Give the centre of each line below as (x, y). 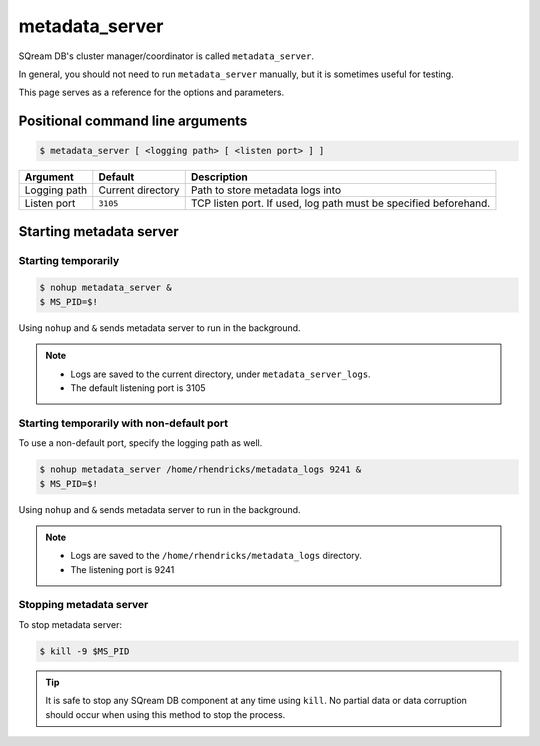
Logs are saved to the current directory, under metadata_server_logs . (220, 374)
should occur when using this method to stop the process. (165, 714)
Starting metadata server (98, 231)
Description (219, 177)
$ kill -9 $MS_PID (84, 651)
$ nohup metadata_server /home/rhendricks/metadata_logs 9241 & (200, 469)
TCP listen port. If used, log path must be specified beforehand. (340, 203)
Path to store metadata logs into (266, 190)
